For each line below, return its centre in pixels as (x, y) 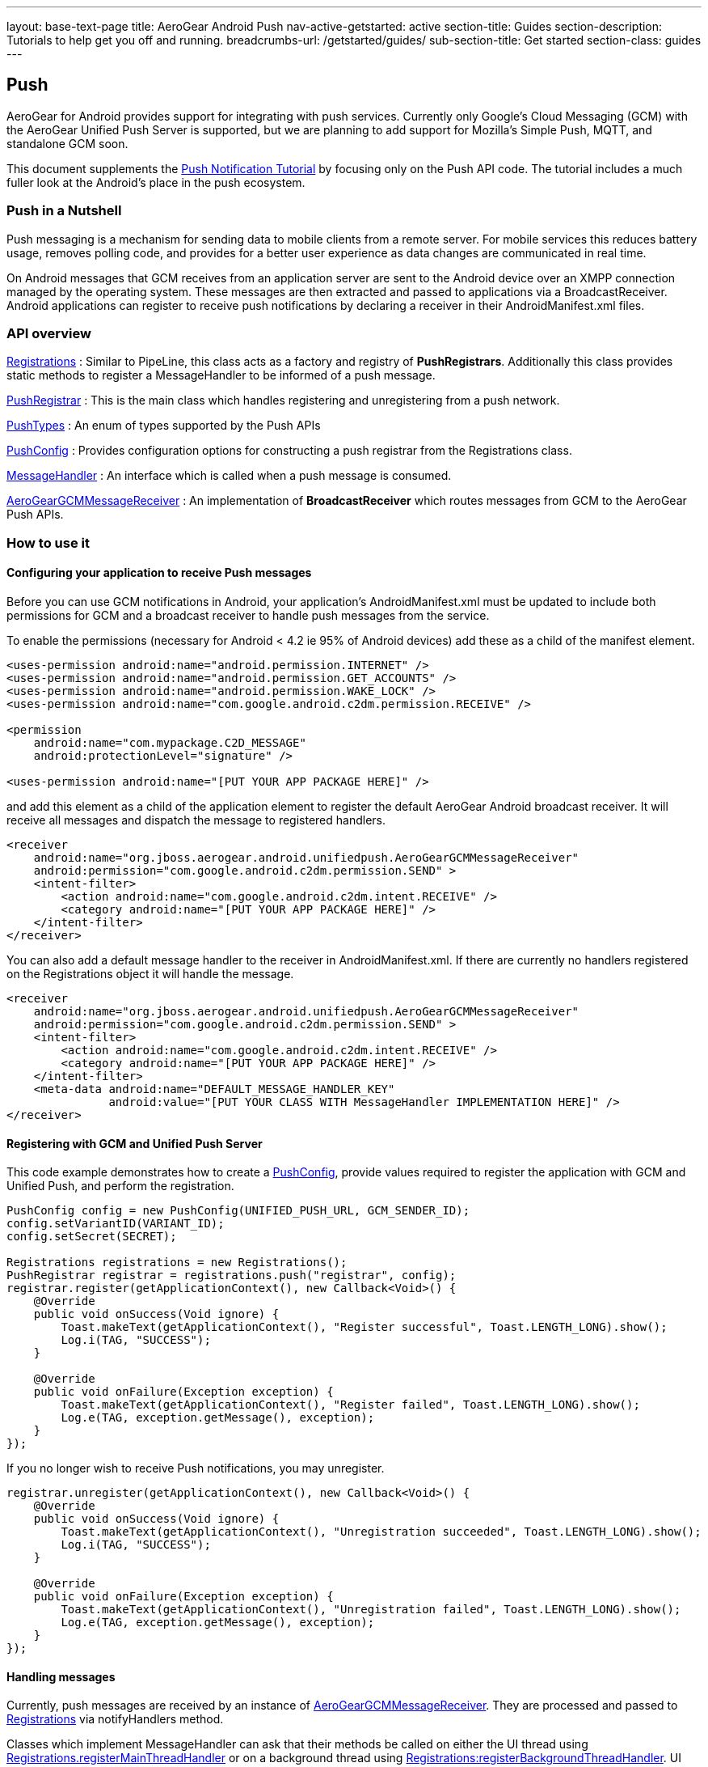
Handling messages (61, 1676)
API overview (49, 333)
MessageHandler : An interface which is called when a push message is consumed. (229, 476)
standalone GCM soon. (67, 143)
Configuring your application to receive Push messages (159, 573)
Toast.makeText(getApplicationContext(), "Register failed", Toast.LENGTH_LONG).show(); (350, 1405)
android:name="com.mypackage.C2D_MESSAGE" (170, 742)
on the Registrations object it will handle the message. (150, 973)
